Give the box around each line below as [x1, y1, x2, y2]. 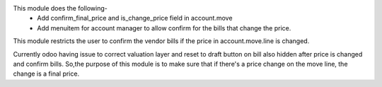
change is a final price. [13, 69, 80, 78]
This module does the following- [13, 4, 108, 12]
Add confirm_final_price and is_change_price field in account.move [37, 14, 233, 23]
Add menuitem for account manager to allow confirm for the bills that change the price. [37, 23, 291, 32]
